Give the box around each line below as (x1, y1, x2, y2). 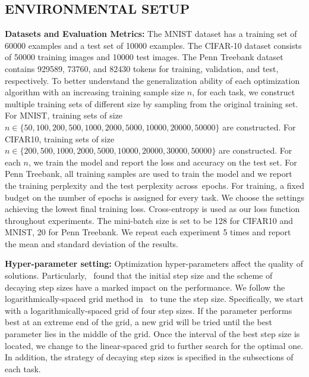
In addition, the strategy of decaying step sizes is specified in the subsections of (5, 351, 294, 363)
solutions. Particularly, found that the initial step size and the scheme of (5, 269, 273, 282)
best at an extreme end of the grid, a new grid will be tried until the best (5, 316, 272, 328)
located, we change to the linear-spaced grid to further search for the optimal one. (5, 339, 304, 351)
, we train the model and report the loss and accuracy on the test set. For (28, 155, 297, 168)
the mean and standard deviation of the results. (5, 237, 178, 250)
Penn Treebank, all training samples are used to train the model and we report (5, 167, 292, 180)
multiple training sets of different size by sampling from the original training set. (5, 97, 298, 110)
